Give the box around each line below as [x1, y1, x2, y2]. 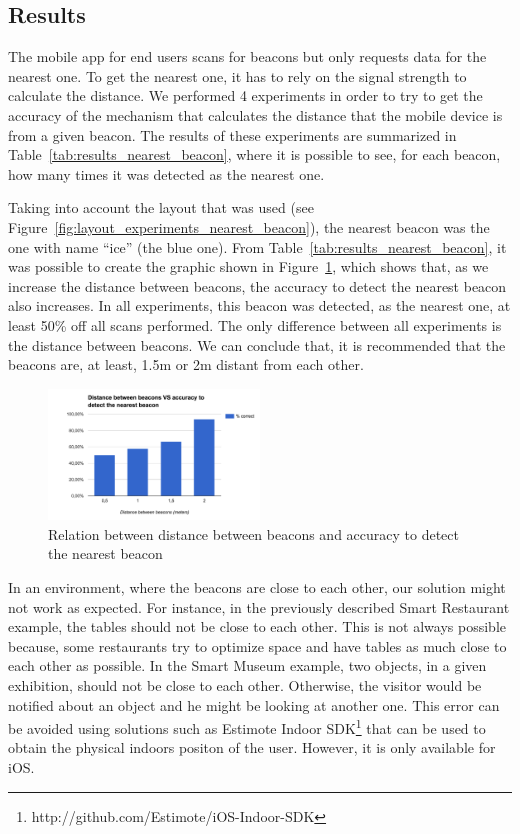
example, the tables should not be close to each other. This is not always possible [8, 616, 506, 637]
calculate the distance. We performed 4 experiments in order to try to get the [8, 85, 483, 106]
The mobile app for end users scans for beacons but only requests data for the [8, 46, 487, 67]
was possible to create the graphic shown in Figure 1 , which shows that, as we [8, 256, 489, 277]
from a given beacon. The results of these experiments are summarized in [8, 124, 457, 145]
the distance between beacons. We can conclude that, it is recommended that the [8, 334, 506, 355]
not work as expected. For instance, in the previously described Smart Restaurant [8, 596, 510, 617]
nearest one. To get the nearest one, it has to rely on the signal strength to [8, 65, 467, 86]
